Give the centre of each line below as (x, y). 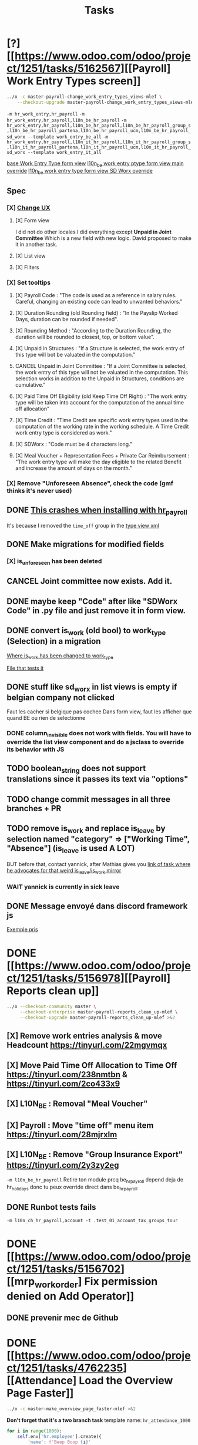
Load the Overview (126, 1381)
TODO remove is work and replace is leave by (86, 829)
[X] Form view (32, 220)
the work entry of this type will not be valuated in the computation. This (102, 373)
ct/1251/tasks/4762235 (65, 1368)
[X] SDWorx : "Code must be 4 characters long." (74, 444)
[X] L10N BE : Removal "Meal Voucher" (77, 1104)
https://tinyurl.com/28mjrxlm (62, 1135)
